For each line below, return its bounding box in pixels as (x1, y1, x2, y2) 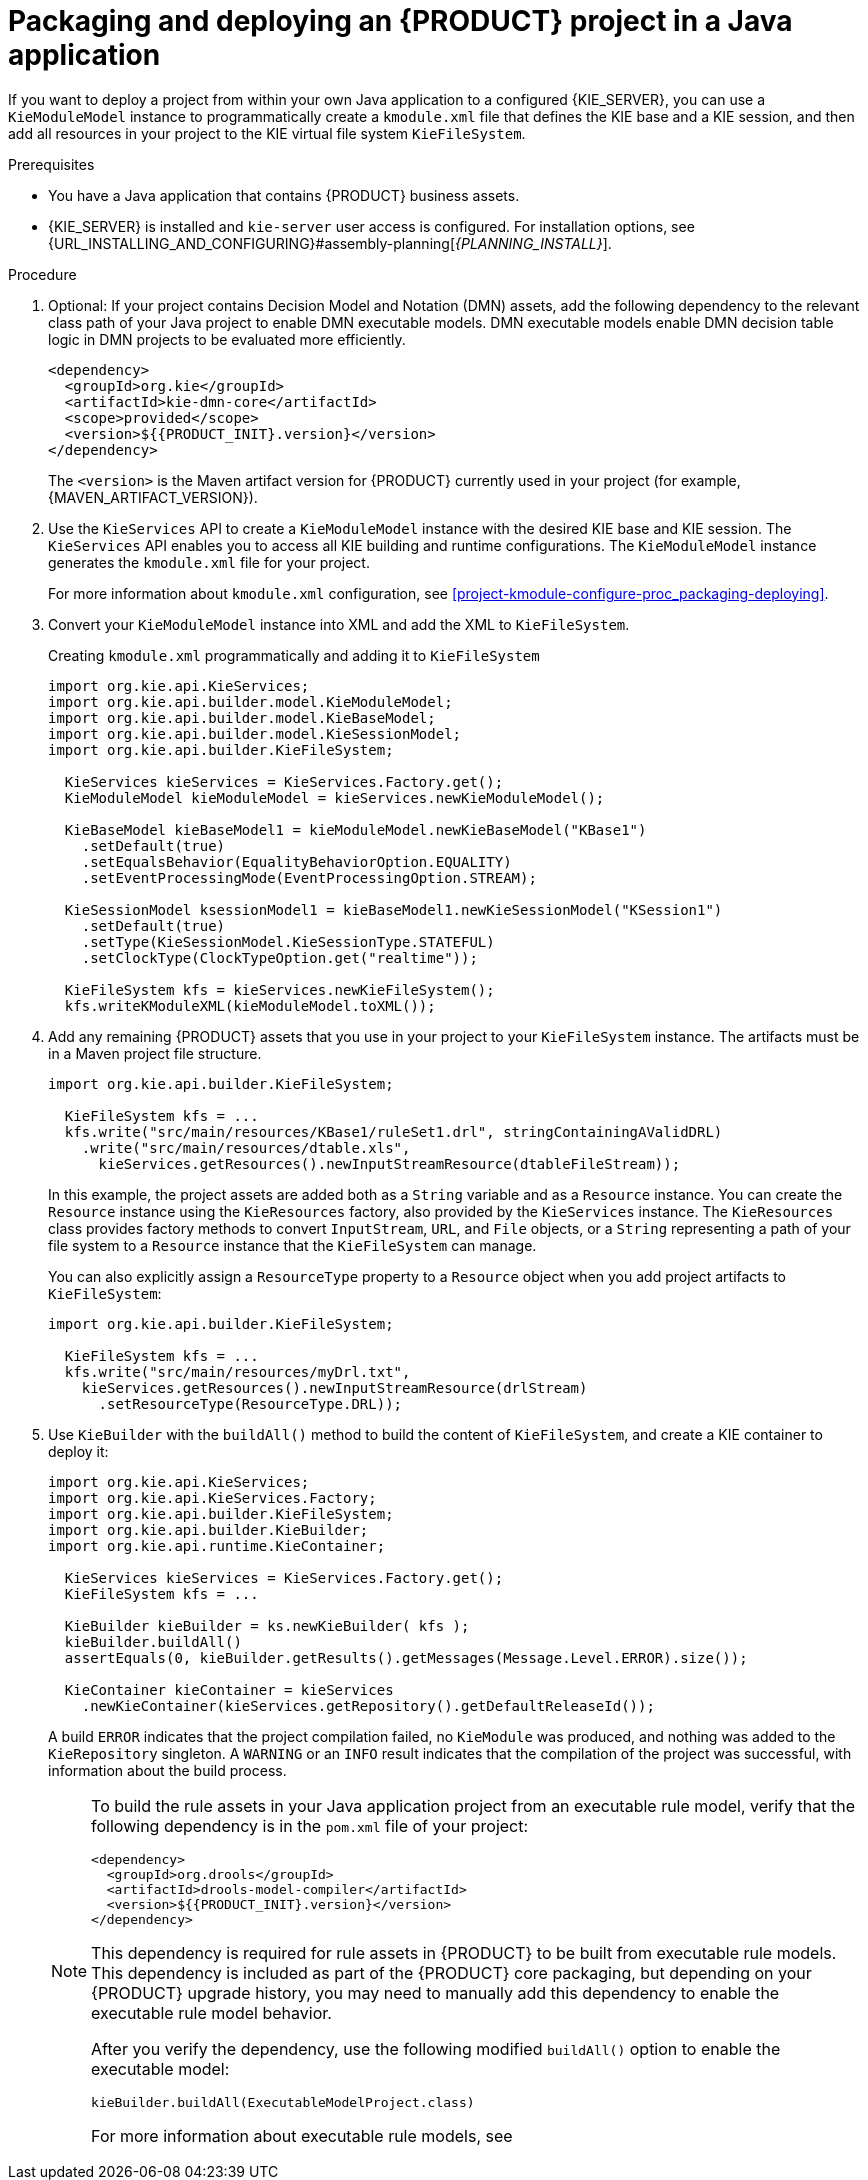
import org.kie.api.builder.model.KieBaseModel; (48, 709, 436, 726)
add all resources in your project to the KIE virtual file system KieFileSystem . (8, 124, 526, 142)
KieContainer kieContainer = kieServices (64, 1681, 394, 1698)
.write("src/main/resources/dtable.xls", (81, 1139, 411, 1156)
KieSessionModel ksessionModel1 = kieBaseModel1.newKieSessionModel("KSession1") (64, 901, 723, 918)
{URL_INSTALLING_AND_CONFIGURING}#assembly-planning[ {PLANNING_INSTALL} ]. (48, 234, 612, 252)
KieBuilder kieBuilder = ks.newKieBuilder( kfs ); (64, 1617, 470, 1634)
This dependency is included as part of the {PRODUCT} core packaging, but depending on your (91, 1962, 812, 1983)
